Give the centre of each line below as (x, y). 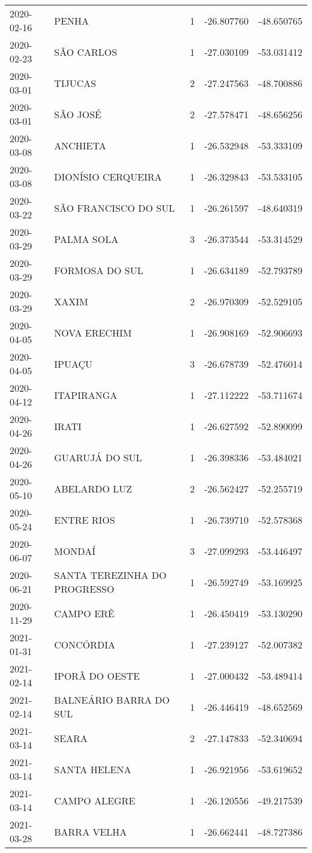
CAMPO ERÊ (84, 613)
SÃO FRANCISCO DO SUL (115, 208)
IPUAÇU (73, 364)
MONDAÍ (75, 551)
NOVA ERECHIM (93, 332)
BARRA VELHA (91, 831)
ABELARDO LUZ (93, 488)
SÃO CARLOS (86, 52)
